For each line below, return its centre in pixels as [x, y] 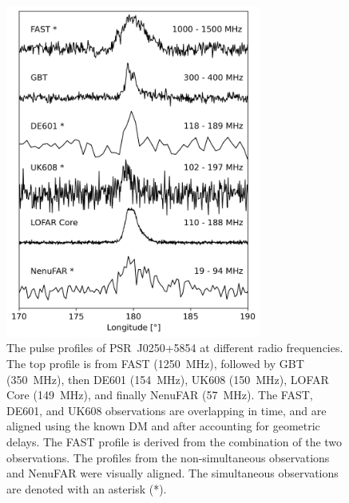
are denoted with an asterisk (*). [87, 488]
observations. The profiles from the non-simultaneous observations [168, 457]
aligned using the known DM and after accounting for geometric [163, 426]
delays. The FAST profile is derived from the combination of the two [174, 442]
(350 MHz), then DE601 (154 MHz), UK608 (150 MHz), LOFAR [168, 379]
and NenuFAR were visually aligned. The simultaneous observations [173, 473]
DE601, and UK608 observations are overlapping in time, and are [167, 410]
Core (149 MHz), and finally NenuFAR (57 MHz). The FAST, [160, 395]
